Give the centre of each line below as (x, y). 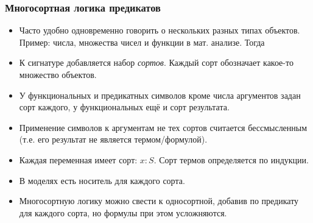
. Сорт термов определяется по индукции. (231, 159)
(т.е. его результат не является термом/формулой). (113, 139)
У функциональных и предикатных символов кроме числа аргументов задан (160, 95)
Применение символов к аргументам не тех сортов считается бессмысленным (163, 127)
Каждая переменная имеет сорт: (78, 159)
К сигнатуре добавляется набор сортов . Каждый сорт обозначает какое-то (156, 62)
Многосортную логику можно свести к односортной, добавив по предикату (159, 201)
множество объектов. (58, 74)
